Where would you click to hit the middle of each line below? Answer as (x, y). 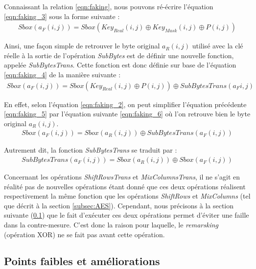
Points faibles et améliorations (82, 260)
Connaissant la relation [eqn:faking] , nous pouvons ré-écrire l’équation (109, 6)
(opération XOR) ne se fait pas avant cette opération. (84, 234)
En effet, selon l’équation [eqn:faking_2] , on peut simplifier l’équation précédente (125, 104)
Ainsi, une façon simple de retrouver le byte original (82, 46)
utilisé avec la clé (218, 46)
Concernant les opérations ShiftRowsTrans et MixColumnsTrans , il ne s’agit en (122, 177)
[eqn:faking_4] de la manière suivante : (62, 74)
